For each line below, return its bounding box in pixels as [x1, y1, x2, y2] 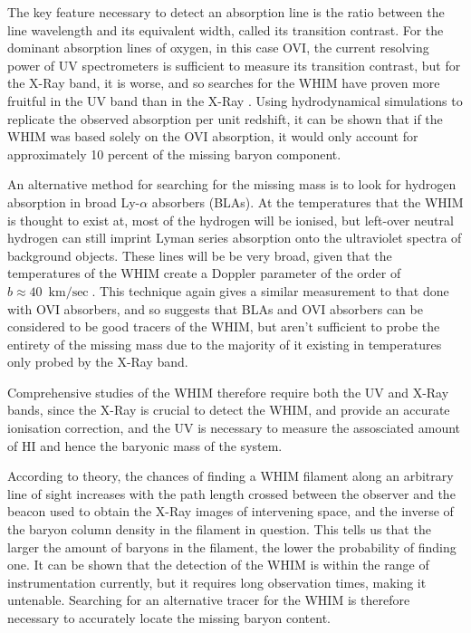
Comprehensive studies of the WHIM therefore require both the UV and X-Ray [7, 382, 449, 401]
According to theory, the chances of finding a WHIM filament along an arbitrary [7, 466, 454, 485]
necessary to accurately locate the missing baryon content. [7, 609, 331, 627]
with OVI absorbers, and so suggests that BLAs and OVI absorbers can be [7, 299, 423, 318]
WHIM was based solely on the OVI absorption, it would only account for [7, 127, 418, 146]
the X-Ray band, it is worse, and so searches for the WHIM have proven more [7, 73, 440, 92]
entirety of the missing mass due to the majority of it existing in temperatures [7, 334, 442, 353]
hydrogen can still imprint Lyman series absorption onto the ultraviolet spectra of [7, 228, 462, 247]
